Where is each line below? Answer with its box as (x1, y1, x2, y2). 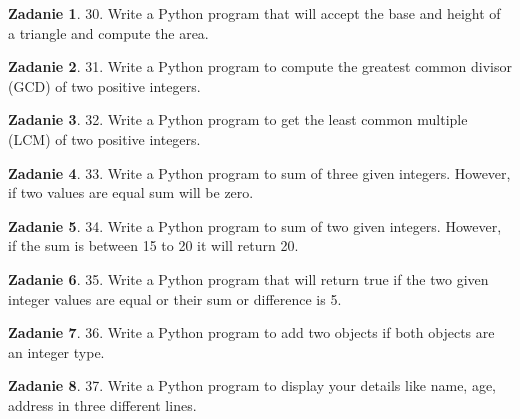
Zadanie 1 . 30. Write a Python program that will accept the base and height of (8, 3, 501, 23)
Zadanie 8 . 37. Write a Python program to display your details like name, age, (8, 375, 497, 396)
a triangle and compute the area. (8, 22, 209, 43)
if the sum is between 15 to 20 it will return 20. (8, 235, 299, 256)
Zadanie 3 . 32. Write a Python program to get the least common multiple (8, 109, 468, 130)
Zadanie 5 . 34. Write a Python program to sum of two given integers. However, (8, 215, 502, 236)
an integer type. (8, 341, 105, 362)
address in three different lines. (8, 394, 197, 415)
